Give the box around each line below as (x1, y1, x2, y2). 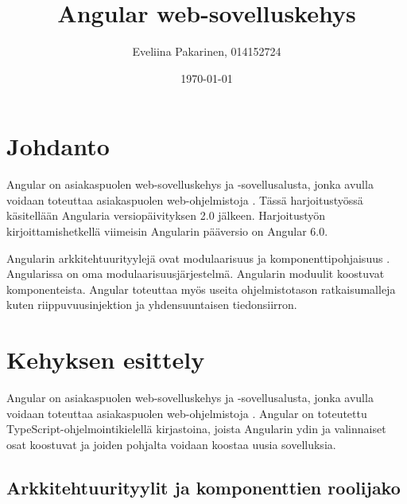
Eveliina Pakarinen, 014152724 (132, 43, 281, 60)
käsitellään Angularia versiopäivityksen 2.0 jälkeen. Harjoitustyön (6, 207, 326, 224)
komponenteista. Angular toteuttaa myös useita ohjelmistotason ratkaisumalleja (6, 280, 396, 297)
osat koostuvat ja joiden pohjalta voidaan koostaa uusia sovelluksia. (6, 436, 336, 452)
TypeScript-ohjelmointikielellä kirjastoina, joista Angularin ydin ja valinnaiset (6, 420, 386, 437)
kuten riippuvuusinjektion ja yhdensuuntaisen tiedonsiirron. (6, 296, 297, 313)
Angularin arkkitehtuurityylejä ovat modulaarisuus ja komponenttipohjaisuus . (6, 249, 390, 266)
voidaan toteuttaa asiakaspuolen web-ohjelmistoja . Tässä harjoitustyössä (6, 191, 363, 208)
